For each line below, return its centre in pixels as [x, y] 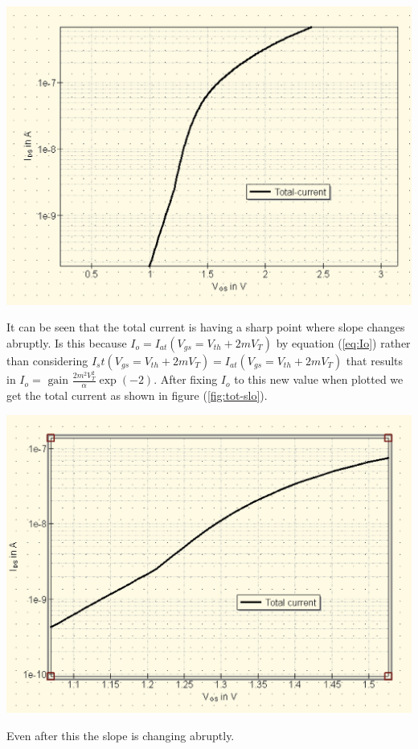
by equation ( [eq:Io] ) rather [343, 342]
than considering [47, 360]
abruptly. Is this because [67, 342]
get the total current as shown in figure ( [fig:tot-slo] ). [137, 395]
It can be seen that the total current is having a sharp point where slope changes [206, 327]
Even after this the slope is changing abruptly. [121, 735]
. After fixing [186, 379]
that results [375, 360]
